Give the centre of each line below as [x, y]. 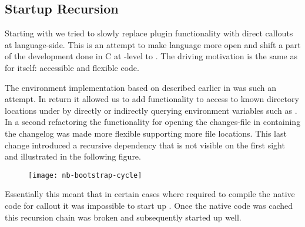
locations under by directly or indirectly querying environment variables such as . [151, 110]
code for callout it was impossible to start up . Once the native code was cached [149, 205]
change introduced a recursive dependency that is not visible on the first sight [145, 145]
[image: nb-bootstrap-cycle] [85, 175]
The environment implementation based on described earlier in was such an [141, 87]
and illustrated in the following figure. [73, 156]
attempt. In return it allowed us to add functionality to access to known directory [152, 99]
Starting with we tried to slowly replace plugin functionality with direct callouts [149, 33]
